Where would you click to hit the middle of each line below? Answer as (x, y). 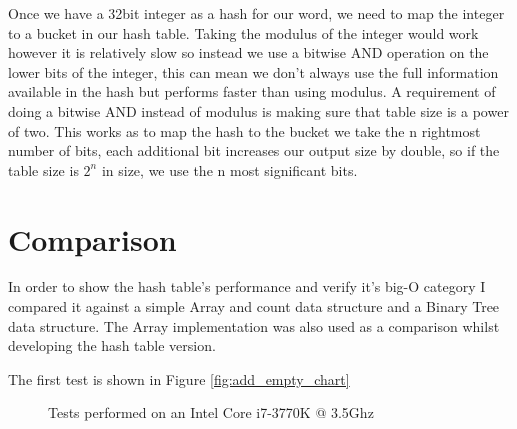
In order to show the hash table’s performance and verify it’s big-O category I (247, 286)
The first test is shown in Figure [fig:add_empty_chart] (179, 378)
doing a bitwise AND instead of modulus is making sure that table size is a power (258, 110)
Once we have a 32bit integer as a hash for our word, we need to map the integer (256, 13)
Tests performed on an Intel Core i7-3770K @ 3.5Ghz (211, 412)
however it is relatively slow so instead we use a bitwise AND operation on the (248, 52)
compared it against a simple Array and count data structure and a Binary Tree (254, 306)
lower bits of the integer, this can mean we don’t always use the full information (253, 71)
